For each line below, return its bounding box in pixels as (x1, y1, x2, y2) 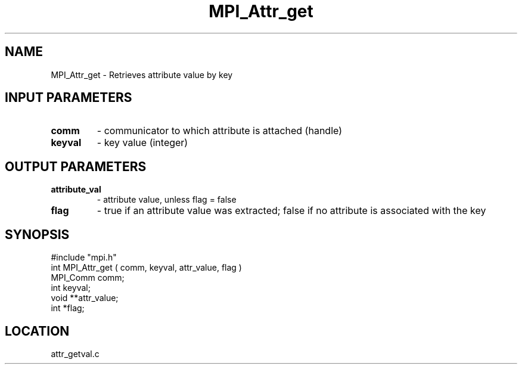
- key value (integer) (97, 137, 188, 149)
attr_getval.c (51, 348, 100, 359)
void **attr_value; (51, 293, 119, 303)
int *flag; (51, 303, 85, 314)
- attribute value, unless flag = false (97, 194, 237, 205)
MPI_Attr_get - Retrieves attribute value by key (51, 69, 233, 80)
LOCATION (5, 323, 70, 339)
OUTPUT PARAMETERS (5, 159, 147, 174)
